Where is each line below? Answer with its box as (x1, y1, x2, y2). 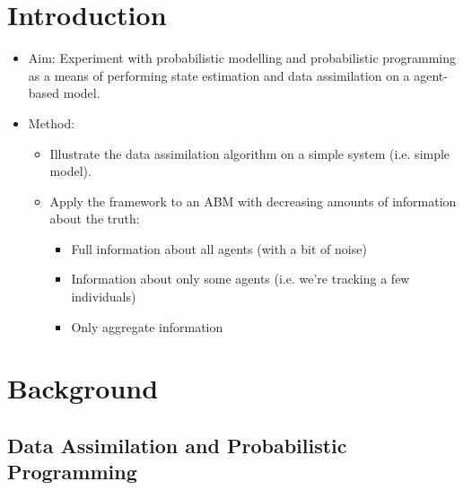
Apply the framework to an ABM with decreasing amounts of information (49, 191, 457, 210)
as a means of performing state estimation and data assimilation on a (28, 66, 410, 84)
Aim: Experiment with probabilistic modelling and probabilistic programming (28, 48, 457, 67)
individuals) (71, 287, 136, 306)
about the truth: (49, 209, 140, 228)
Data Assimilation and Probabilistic (7, 432, 347, 459)
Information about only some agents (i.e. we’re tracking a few (71, 269, 410, 288)
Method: (28, 113, 75, 132)
